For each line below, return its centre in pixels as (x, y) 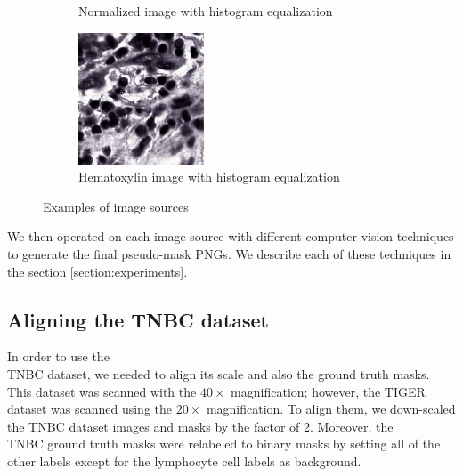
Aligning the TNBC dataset (138, 319)
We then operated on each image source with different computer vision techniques (231, 236)
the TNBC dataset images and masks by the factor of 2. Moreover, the (200, 426)
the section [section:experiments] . (97, 271)
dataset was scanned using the (90, 409)
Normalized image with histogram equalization (206, 11)
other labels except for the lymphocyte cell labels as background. (184, 460)
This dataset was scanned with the (102, 391)
